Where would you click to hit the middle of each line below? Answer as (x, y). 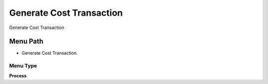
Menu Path (26, 42)
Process (18, 76)
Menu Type (23, 66)
